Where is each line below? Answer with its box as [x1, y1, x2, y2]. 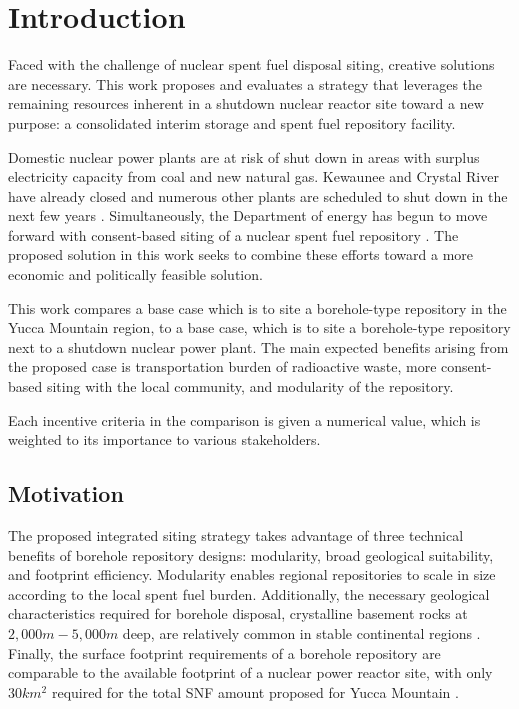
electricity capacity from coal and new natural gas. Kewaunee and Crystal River [8, 166, 499, 187]
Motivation [8, 478, 124, 509]
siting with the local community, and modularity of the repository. [46, 376, 454, 397]
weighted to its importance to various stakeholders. [8, 429, 321, 450]
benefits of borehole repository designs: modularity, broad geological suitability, [8, 544, 494, 565]
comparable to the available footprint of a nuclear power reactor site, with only [8, 662, 493, 683]
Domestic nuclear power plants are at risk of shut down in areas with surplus [8, 146, 480, 167]
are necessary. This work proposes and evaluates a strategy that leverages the [8, 73, 483, 94]
